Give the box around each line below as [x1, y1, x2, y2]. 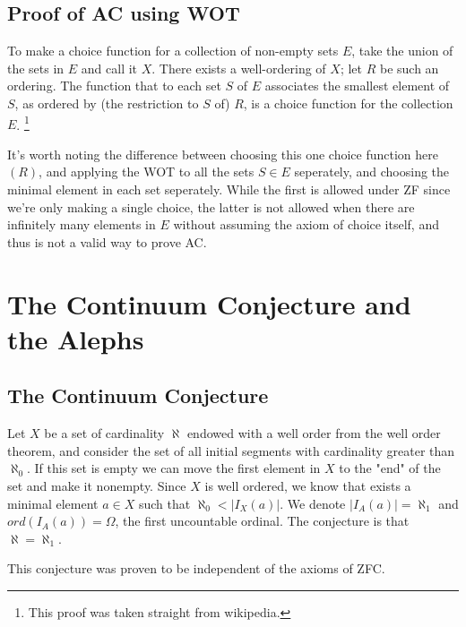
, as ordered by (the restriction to [14, 93, 199, 112]
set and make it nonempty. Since [7, 476, 186, 494]
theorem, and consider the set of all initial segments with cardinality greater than [7, 441, 455, 460]
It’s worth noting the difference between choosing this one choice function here [7, 144, 438, 163]
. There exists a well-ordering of [151, 58, 326, 77]
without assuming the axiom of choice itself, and [173, 215, 439, 234]
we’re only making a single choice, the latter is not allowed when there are [7, 197, 415, 216]
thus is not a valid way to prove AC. [7, 232, 207, 251]
